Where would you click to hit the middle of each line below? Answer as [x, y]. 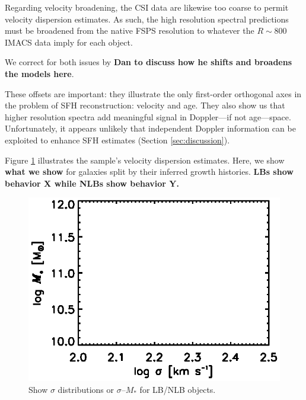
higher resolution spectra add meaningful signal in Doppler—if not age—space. [148, 116]
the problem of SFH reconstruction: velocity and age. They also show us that [145, 105]
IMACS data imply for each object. [69, 42]
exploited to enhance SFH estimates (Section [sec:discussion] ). [117, 140]
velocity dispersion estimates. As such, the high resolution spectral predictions [147, 19]
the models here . [39, 73]
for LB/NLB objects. [178, 390]
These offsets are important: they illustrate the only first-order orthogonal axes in [153, 93]
